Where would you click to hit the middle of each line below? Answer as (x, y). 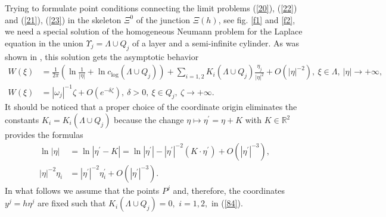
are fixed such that (71, 203)
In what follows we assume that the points (82, 190)
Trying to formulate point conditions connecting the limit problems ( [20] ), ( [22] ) (151, 8)
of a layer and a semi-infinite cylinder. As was (216, 43)
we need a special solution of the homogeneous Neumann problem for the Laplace (154, 31)
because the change (149, 119)
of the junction (163, 19)
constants (22, 119)
